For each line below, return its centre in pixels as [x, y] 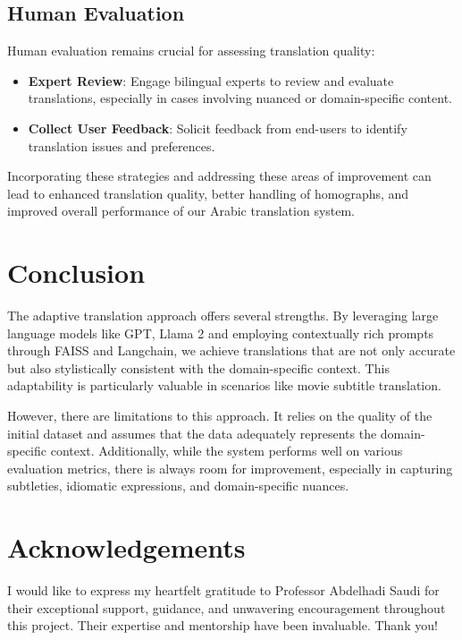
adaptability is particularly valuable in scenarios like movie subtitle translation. [224, 385]
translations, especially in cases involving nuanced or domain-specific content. [240, 98]
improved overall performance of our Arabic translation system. [181, 211]
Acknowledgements [126, 547]
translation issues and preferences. [122, 145]
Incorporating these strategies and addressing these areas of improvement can [219, 176]
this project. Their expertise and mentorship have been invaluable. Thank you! [223, 625]
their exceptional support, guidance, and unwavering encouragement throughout [227, 607]
